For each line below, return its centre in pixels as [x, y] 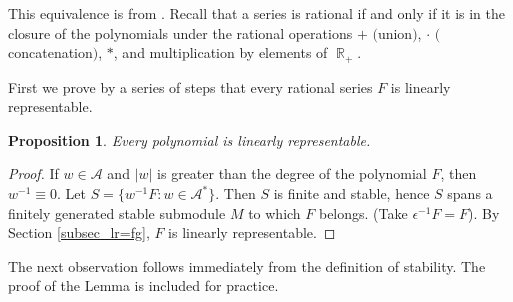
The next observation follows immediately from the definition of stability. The [247, 265]
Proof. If [33, 173]
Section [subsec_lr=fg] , [79, 232]
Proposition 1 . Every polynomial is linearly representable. [189, 139]
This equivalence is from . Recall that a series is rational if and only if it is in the [256, 13]
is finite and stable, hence [351, 193]
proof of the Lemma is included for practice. [143, 285]
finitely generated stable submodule [117, 212]
